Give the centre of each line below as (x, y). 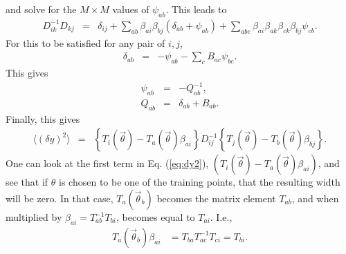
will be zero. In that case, (60, 198)
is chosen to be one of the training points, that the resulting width (200, 182)
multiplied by (34, 217)
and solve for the (41, 9)
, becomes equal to (155, 217)
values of (131, 9)
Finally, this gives (43, 118)
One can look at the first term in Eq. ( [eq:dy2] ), (107, 163)
